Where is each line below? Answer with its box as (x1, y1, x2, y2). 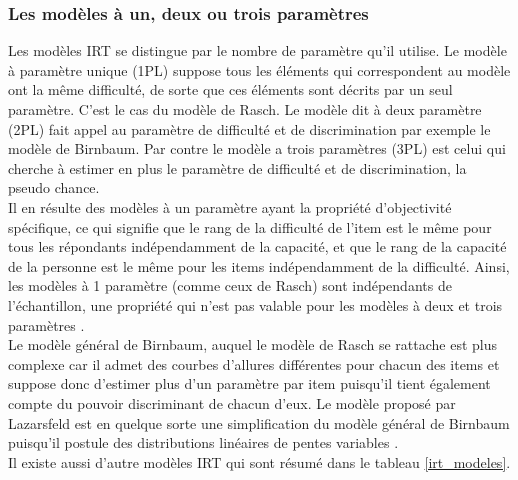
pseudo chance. (8, 177, 100, 198)
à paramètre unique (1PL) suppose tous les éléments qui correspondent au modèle (8, 59, 511, 80)
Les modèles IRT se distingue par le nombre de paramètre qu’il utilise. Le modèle (8, 40, 507, 61)
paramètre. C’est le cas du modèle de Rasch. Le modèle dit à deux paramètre (8, 99, 482, 119)
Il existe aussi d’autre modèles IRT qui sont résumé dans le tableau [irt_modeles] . (8, 451, 511, 472)
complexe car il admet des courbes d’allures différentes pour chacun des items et (8, 353, 500, 374)
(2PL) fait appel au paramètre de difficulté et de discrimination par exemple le (8, 118, 491, 139)
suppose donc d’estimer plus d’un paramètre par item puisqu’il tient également (8, 373, 491, 394)
